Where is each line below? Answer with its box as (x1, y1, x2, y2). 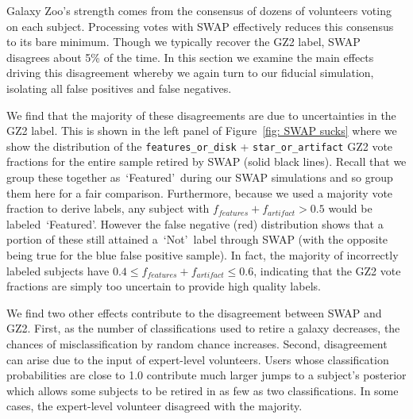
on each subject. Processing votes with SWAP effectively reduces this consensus (6, 17, 394, 34)
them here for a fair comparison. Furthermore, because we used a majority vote (6, 184, 393, 201)
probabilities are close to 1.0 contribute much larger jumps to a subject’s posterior (6, 367, 407, 383)
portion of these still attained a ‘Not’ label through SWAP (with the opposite (6, 231, 388, 248)
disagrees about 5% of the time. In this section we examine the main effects (6, 48, 374, 65)
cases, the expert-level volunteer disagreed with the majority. (6, 398, 303, 414)
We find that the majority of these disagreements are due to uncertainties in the (6, 106, 396, 123)
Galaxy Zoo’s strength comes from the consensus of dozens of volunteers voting (6, 2, 392, 18)
